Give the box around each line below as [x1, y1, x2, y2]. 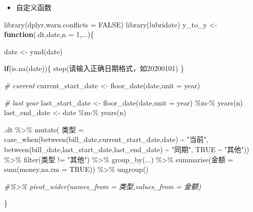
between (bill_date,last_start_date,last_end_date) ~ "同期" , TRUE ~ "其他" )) [4, 144, 249, 154]
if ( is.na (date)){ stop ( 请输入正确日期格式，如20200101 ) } [4, 63, 184, 74]
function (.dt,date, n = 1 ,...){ [4, 29, 94, 40]
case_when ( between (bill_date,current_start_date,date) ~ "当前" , [4, 134, 208, 145]
